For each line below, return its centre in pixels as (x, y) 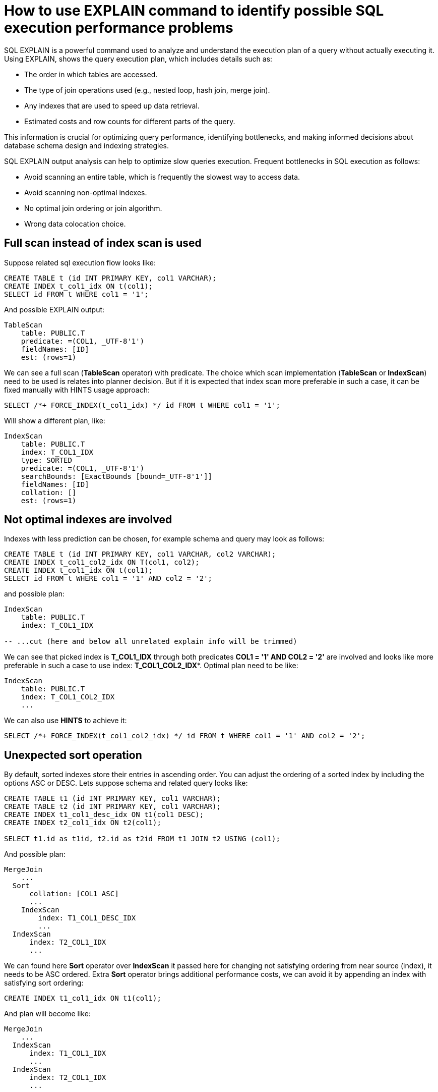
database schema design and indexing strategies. (87, 145)
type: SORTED (46, 460)
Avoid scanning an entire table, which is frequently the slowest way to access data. (162, 177)
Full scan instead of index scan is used (103, 243)
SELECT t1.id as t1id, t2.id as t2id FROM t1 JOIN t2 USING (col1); (142, 839)
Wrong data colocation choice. (75, 224)
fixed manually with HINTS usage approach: (77, 390)
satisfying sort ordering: (44, 983)
